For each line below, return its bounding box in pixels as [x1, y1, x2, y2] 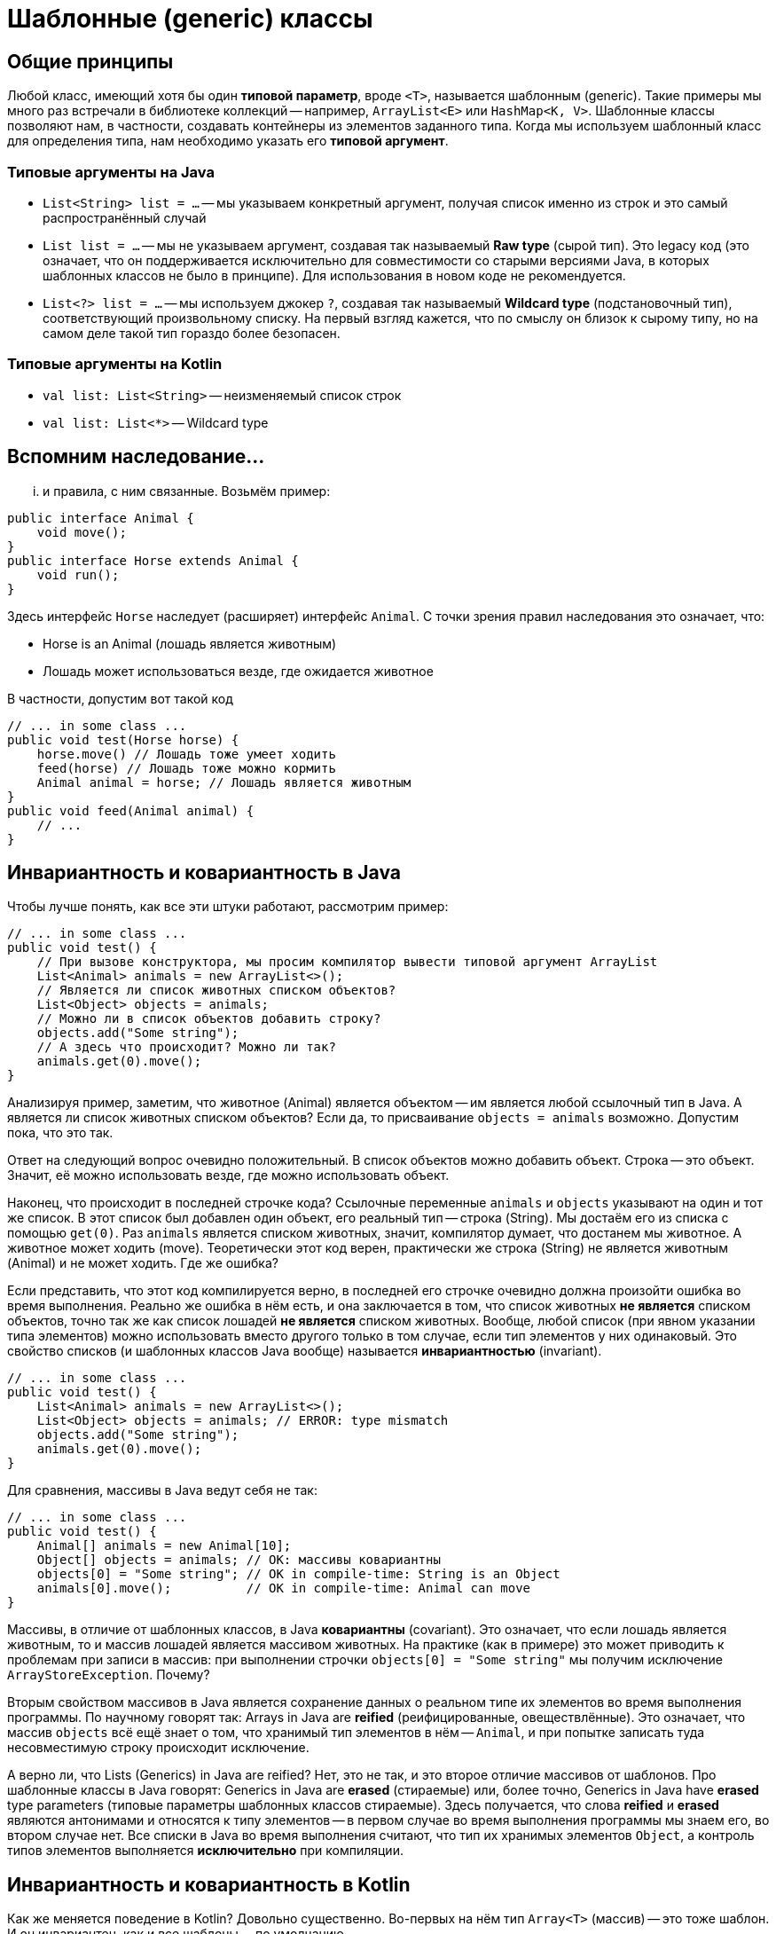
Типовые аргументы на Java [7, 162, 215, 181]
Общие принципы [7, 50, 174, 73]
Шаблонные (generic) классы [7, 4, 373, 34]
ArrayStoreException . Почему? [7, 1667, 210, 1683]
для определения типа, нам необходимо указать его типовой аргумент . [7, 133, 449, 149]
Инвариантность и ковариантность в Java [7, 861, 401, 884]
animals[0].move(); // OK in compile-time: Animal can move [36, 1581, 531, 1596]
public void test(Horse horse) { [7, 732, 239, 747]
